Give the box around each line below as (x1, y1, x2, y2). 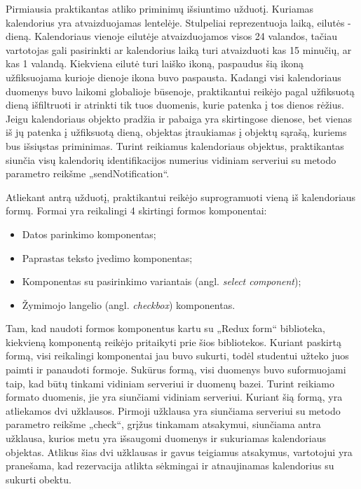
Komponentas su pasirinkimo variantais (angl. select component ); (22, 274, 301, 289)
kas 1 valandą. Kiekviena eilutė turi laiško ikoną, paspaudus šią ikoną (6, 56, 304, 71)
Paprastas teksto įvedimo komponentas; (22, 250, 193, 265)
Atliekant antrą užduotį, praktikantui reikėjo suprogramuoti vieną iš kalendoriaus (6, 189, 356, 204)
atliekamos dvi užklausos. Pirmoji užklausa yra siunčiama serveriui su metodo (6, 403, 341, 418)
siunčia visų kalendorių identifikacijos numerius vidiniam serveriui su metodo (6, 152, 336, 167)
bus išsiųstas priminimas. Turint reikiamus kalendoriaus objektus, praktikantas (6, 138, 344, 153)
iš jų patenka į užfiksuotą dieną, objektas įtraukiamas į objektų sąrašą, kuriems (6, 125, 347, 139)
